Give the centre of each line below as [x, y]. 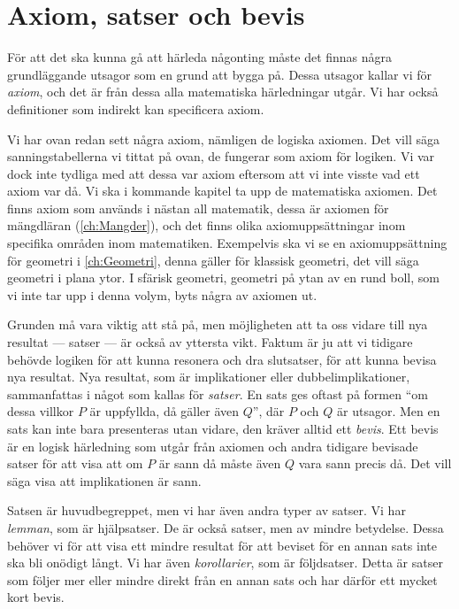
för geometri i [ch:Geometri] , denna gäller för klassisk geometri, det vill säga [213, 260]
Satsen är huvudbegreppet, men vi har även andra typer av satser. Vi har [207, 510]
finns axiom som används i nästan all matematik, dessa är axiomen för [198, 208]
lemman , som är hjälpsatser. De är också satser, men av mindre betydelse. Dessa [226, 527]
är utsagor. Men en [389, 411]
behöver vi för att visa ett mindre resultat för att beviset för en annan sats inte [222, 545]
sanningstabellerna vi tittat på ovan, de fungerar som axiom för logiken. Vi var [221, 156]
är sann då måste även [220, 463]
